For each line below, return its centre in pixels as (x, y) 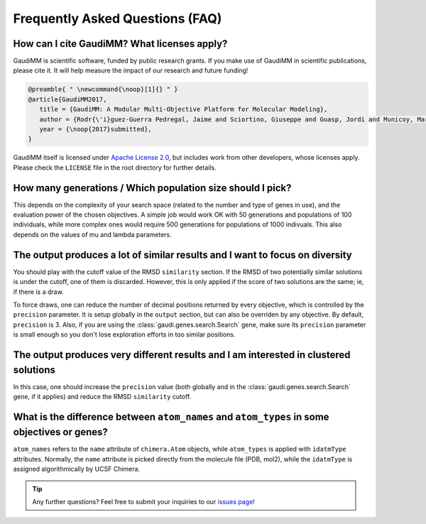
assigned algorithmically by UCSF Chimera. (77, 469)
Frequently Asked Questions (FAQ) (118, 18)
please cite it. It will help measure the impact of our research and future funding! (131, 70)
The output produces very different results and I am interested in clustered (182, 355)
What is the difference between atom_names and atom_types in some (171, 416)
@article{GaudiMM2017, (67, 99)
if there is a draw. (38, 292)
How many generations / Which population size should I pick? (152, 188)
